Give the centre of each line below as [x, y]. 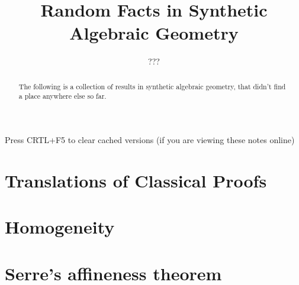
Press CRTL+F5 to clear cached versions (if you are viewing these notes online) [150, 140]
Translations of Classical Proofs [136, 180]
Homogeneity [60, 227]
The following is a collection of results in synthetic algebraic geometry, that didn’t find [152, 86]
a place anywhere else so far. [62, 96]
